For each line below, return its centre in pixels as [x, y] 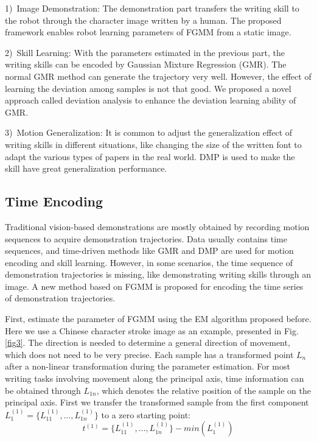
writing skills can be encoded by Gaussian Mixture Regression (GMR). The [146, 64]
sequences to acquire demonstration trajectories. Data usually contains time [146, 238]
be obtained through [43, 390]
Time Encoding [54, 201]
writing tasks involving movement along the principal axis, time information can [155, 378]
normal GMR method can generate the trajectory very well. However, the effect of [158, 76]
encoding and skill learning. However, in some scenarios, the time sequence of [149, 262]
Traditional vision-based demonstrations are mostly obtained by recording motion [157, 226]
